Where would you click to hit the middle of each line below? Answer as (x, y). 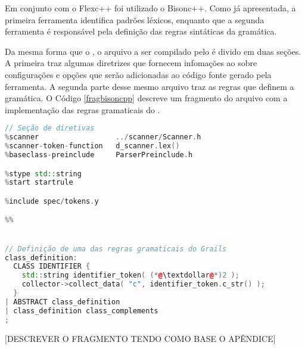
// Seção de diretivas (50, 128)
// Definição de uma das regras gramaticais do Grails (116, 249)
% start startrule (39, 183)
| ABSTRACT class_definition (63, 302)
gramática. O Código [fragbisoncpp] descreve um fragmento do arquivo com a (146, 98)
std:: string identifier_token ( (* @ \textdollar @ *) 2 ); (130, 275)
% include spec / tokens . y (52, 201)
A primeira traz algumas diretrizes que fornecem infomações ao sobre (131, 63)
